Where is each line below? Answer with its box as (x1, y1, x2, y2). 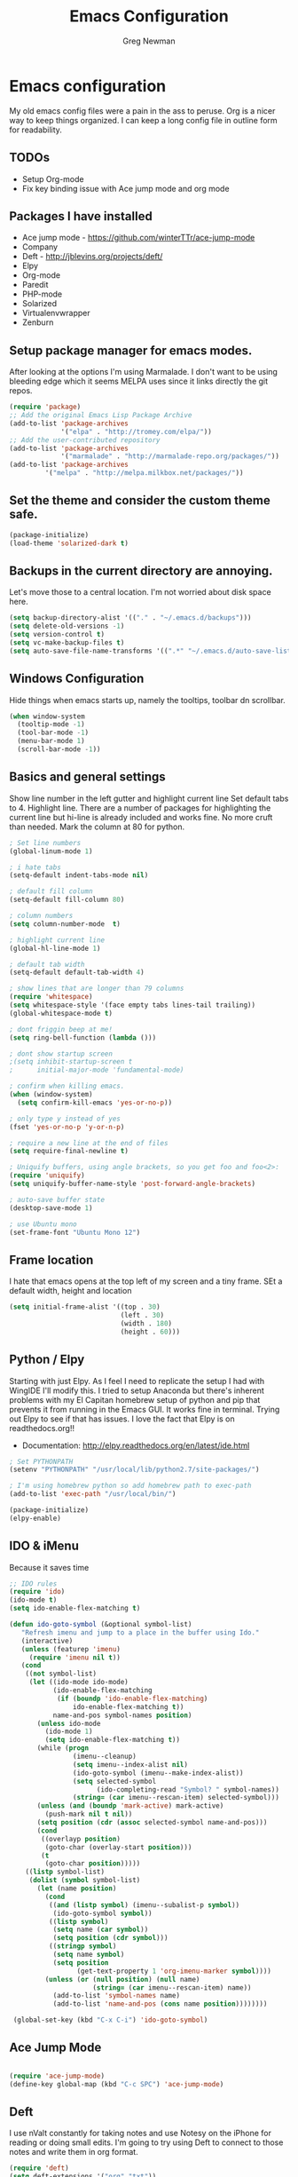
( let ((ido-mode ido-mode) (28, 1678, 129, 1687)
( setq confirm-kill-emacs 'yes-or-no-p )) (17, 1098, 173, 1107)
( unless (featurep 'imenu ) (20, 1644, 122, 1653)
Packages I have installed (9, 209, 153, 224)
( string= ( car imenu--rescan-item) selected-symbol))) (72, 1793, 279, 1802)
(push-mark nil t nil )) (44, 1809, 133, 1819)
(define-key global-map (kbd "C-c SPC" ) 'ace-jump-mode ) (9, 2079, 224, 2088)
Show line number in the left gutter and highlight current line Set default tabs (9, 793, 289, 804)
